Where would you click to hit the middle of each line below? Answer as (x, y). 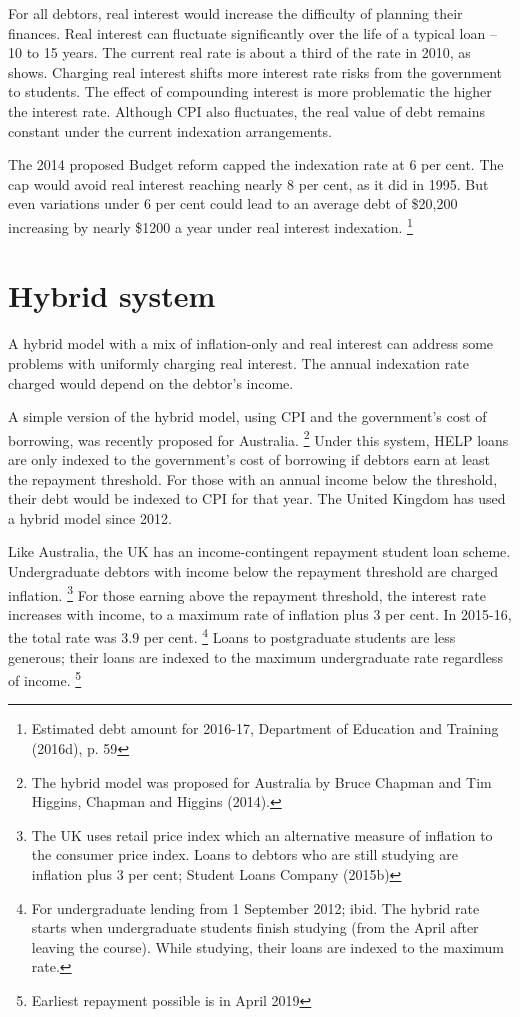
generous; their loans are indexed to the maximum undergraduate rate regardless (255, 656)
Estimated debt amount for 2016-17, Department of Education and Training (265, 728)
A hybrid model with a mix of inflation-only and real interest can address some (251, 343)
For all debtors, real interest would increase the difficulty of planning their (235, 13)
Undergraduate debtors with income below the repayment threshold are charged (253, 570)
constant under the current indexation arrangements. (170, 130)
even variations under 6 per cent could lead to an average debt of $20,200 (233, 203)
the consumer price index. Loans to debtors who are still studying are (245, 854)
